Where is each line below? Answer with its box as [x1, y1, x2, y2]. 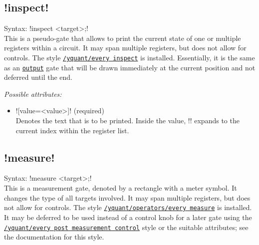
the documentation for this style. [4, 232, 104, 242]
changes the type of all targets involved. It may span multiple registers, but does [4, 192, 251, 203]
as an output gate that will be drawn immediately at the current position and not [4, 62, 256, 72]
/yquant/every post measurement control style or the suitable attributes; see [4, 222, 249, 232]
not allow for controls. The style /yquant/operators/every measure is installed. [4, 202, 252, 213]
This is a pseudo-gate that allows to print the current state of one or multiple [4, 32, 241, 43]
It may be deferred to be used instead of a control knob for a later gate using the [4, 212, 252, 222]
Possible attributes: [4, 88, 62, 99]
